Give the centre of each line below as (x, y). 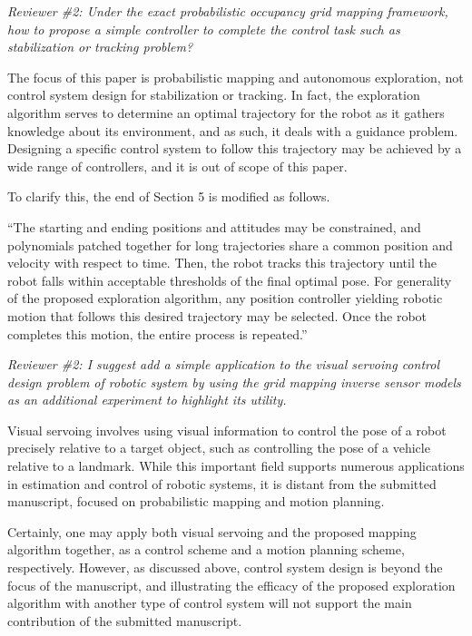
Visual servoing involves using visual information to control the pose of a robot (227, 430)
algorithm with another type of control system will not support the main (210, 603)
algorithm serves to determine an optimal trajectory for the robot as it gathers (226, 112)
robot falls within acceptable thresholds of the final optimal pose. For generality (230, 280)
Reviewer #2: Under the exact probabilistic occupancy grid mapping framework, (228, 11)
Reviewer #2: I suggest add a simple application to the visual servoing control (223, 364)
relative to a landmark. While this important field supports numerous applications (236, 466)
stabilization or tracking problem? (100, 47)
